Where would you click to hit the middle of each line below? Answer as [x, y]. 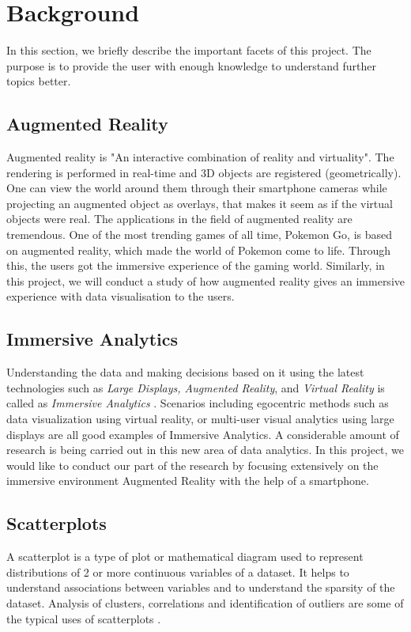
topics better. [39, 81]
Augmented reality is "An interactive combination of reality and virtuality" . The [200, 157]
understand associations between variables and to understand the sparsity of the [201, 587]
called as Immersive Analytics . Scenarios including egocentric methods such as [198, 403]
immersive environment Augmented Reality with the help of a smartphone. [188, 481]
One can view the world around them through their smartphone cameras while [197, 188]
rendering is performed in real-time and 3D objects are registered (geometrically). [204, 172]
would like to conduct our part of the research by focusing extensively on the [192, 465]
